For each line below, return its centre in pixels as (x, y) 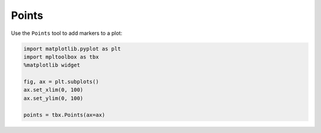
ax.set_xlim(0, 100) (53, 90)
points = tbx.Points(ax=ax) (64, 115)
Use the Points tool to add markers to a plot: (67, 33)
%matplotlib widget (52, 65)
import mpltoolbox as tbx (61, 57)
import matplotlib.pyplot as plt (72, 48)
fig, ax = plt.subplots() (61, 82)
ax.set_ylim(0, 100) (53, 98)
